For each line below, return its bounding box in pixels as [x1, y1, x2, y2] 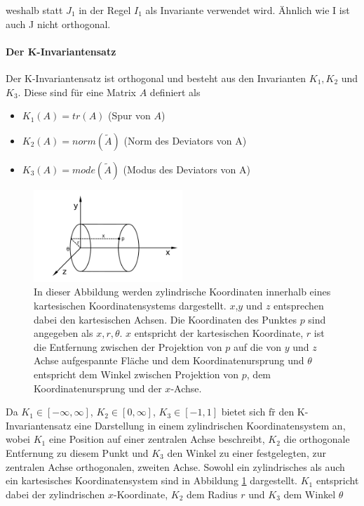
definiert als [149, 84, 201, 99]
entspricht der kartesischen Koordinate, [134, 326, 304, 340]
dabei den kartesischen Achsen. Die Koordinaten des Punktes [34, 312, 297, 326]
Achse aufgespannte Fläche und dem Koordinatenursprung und [34, 353, 304, 368]
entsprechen [274, 298, 324, 312]
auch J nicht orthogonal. [6, 16, 111, 31]
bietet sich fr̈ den [221, 404, 295, 419]
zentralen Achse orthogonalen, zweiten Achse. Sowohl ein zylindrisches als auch [6, 459, 345, 474]
